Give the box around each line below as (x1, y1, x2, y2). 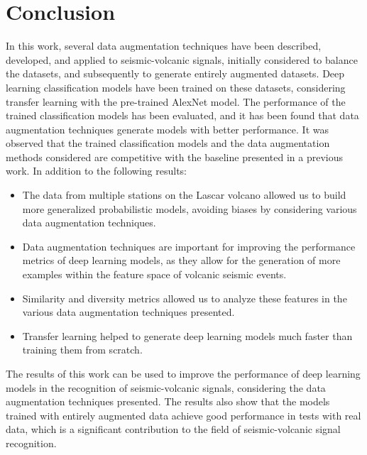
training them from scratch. (22, 342, 143, 357)
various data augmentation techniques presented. (22, 305, 235, 319)
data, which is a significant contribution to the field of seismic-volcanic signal (6, 422, 341, 437)
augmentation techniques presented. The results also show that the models (6, 394, 330, 409)
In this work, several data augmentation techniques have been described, (6, 38, 322, 53)
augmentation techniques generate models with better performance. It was (6, 121, 329, 136)
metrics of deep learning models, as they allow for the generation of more (22, 253, 341, 268)
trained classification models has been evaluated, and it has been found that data (6, 108, 359, 123)
